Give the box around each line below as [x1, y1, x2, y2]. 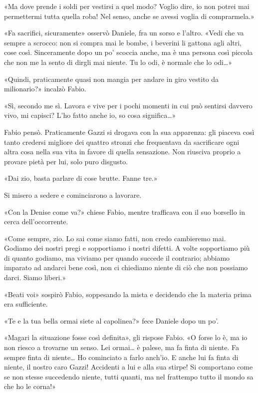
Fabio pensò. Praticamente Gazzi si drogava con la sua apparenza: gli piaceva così [4, 126, 255, 137]
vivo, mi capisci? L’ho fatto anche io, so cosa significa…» [4, 110, 176, 120]
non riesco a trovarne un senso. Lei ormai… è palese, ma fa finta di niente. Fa [4, 342, 240, 353]
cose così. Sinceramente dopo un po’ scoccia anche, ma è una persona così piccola [4, 47, 253, 57]
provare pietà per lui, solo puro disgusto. [4, 156, 128, 166]
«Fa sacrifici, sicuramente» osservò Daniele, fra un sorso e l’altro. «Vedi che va [4, 27, 244, 38]
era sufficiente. [4, 299, 48, 309]
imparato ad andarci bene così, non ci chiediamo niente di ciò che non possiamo [4, 262, 248, 273]
